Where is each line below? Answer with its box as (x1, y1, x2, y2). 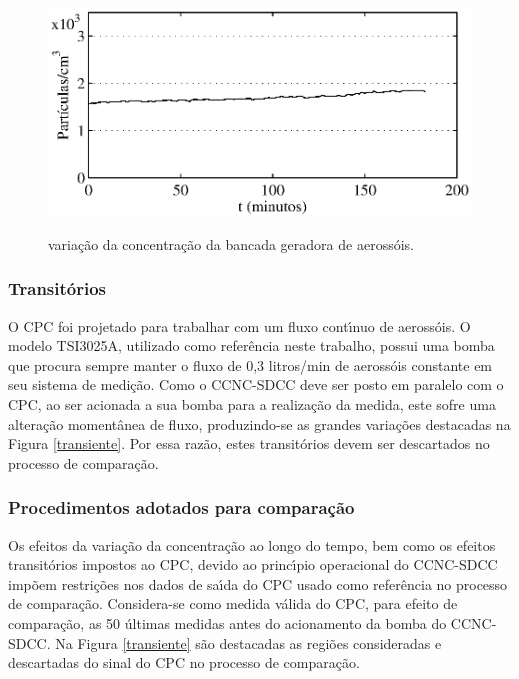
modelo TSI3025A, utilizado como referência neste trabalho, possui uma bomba (8, 335, 495, 356)
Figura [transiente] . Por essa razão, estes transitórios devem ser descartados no (8, 433, 490, 454)
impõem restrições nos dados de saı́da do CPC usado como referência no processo (8, 573, 508, 594)
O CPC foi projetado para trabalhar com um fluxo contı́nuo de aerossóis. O (8, 315, 471, 336)
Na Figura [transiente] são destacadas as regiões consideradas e (55, 632, 442, 653)
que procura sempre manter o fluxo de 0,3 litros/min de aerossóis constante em (8, 354, 493, 375)
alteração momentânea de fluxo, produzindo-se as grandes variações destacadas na (8, 413, 511, 434)
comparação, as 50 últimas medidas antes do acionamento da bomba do (8, 613, 447, 634)
